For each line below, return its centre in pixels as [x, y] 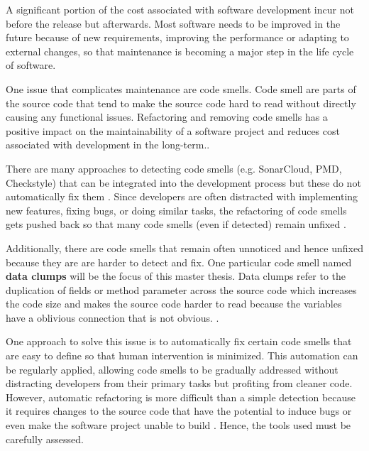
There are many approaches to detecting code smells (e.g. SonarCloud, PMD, [174, 168]
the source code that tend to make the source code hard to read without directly [181, 103]
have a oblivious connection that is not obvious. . [112, 317]
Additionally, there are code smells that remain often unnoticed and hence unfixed [184, 248]
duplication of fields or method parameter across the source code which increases [181, 289]
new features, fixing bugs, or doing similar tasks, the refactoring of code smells [176, 210]
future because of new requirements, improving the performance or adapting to [177, 37]
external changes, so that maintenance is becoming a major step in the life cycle [180, 51]
